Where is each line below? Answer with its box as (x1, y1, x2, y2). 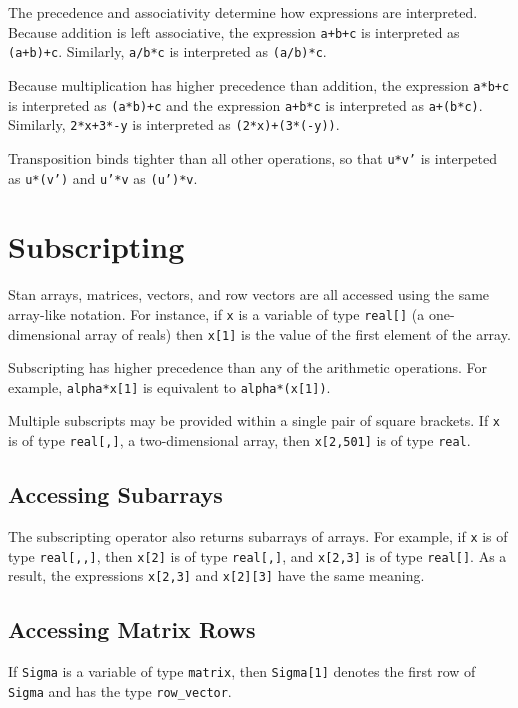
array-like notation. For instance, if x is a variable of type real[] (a (8, 303, 425, 324)
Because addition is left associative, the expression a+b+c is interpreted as (8, 21, 460, 42)
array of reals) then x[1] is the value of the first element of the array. (85, 323, 511, 344)
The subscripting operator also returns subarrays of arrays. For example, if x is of (8, 525, 508, 546)
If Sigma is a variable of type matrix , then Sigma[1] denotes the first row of (8, 661, 476, 682)
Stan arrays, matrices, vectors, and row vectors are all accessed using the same (8, 284, 490, 305)
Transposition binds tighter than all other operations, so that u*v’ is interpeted (8, 147, 498, 168)
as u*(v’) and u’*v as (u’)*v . (8, 167, 198, 188)
